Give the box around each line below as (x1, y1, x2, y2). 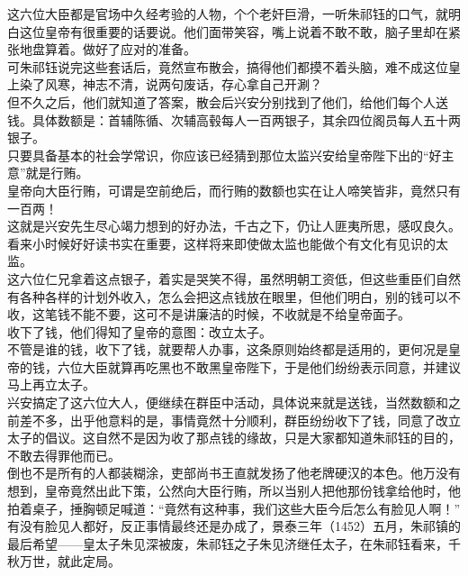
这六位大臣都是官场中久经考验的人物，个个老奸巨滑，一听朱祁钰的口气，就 (7, 5, 448, 23)
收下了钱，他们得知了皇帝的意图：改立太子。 (7, 322, 272, 341)
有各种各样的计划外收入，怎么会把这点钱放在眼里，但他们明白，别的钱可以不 (7, 287, 461, 306)
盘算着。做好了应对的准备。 (31, 40, 196, 59)
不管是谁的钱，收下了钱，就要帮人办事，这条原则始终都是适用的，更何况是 (7, 340, 448, 359)
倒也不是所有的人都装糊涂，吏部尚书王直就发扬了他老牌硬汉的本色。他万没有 (7, 463, 461, 482)
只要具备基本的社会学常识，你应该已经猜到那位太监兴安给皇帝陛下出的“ (7, 145, 429, 164)
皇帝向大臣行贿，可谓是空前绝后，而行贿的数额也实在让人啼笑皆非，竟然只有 (7, 180, 461, 199)
